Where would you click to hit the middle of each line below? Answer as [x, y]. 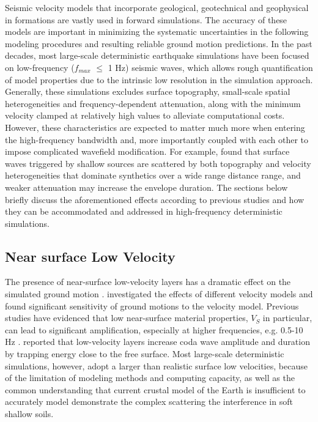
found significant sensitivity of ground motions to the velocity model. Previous [152, 305]
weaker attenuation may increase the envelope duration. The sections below [146, 187]
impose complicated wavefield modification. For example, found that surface [147, 151]
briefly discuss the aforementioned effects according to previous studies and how [155, 199]
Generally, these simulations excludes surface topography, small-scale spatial [148, 91]
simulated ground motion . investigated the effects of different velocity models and [159, 294]
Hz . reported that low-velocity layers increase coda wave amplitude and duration [157, 342]
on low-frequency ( [40, 67]
